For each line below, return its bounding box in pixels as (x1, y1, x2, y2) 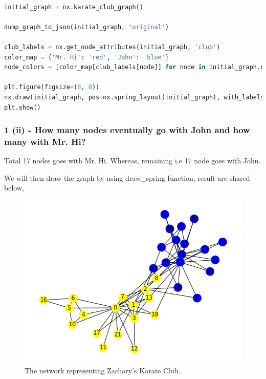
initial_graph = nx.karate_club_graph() (4, 3, 144, 11)
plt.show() (4, 103, 41, 111)
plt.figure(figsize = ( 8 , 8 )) (4, 83, 100, 91)
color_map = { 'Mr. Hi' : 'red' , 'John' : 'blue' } (4, 53, 169, 61)
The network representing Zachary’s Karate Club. (25, 365, 181, 375)
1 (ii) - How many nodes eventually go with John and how (4, 123, 250, 136)
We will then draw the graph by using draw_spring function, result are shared (4, 172, 250, 183)
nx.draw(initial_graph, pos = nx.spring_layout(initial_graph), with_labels (4, 93, 264, 101)
